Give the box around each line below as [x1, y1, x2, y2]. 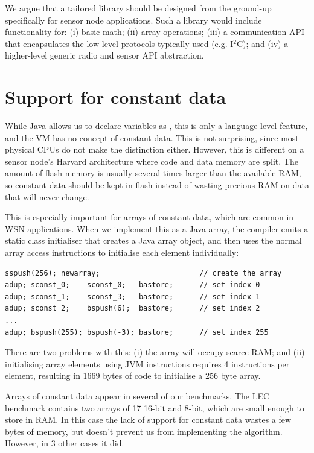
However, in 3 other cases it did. [5, 437, 124, 449]
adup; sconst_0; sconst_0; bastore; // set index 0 [5, 280, 260, 290]
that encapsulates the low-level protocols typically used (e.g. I [5, 37, 234, 49]
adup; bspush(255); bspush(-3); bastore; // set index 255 [5, 328, 269, 337]
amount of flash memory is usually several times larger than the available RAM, [5, 166, 301, 179]
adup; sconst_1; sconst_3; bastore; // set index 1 [5, 292, 260, 301]
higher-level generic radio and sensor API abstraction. [5, 49, 204, 62]
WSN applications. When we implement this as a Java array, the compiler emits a [5, 222, 309, 235]
